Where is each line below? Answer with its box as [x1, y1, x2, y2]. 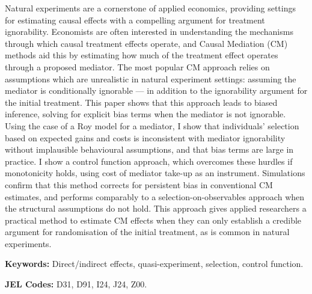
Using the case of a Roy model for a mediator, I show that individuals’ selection [5, 119, 299, 132]
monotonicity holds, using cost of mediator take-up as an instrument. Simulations [5, 167, 305, 179]
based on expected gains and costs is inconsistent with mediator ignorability [5, 131, 286, 144]
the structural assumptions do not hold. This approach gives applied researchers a [5, 202, 307, 215]
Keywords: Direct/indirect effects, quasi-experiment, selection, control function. [5, 257, 304, 270]
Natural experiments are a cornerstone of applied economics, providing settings [5, 2, 296, 14]
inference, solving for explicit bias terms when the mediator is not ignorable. [5, 108, 286, 120]
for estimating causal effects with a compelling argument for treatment [5, 13, 265, 26]
